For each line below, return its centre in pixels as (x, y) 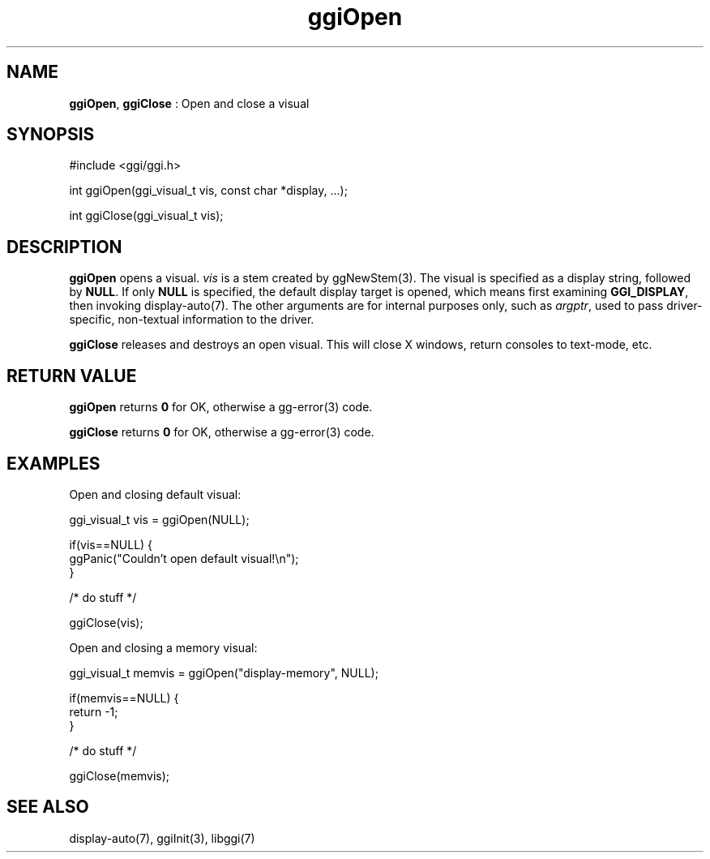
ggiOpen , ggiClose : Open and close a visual (189, 103)
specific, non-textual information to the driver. (192, 320)
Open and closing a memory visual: (163, 647)
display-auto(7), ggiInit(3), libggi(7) (162, 838)
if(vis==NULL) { (111, 544)
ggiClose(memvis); (120, 775)
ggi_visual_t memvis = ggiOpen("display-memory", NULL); (224, 672)
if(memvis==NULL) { (124, 698)
